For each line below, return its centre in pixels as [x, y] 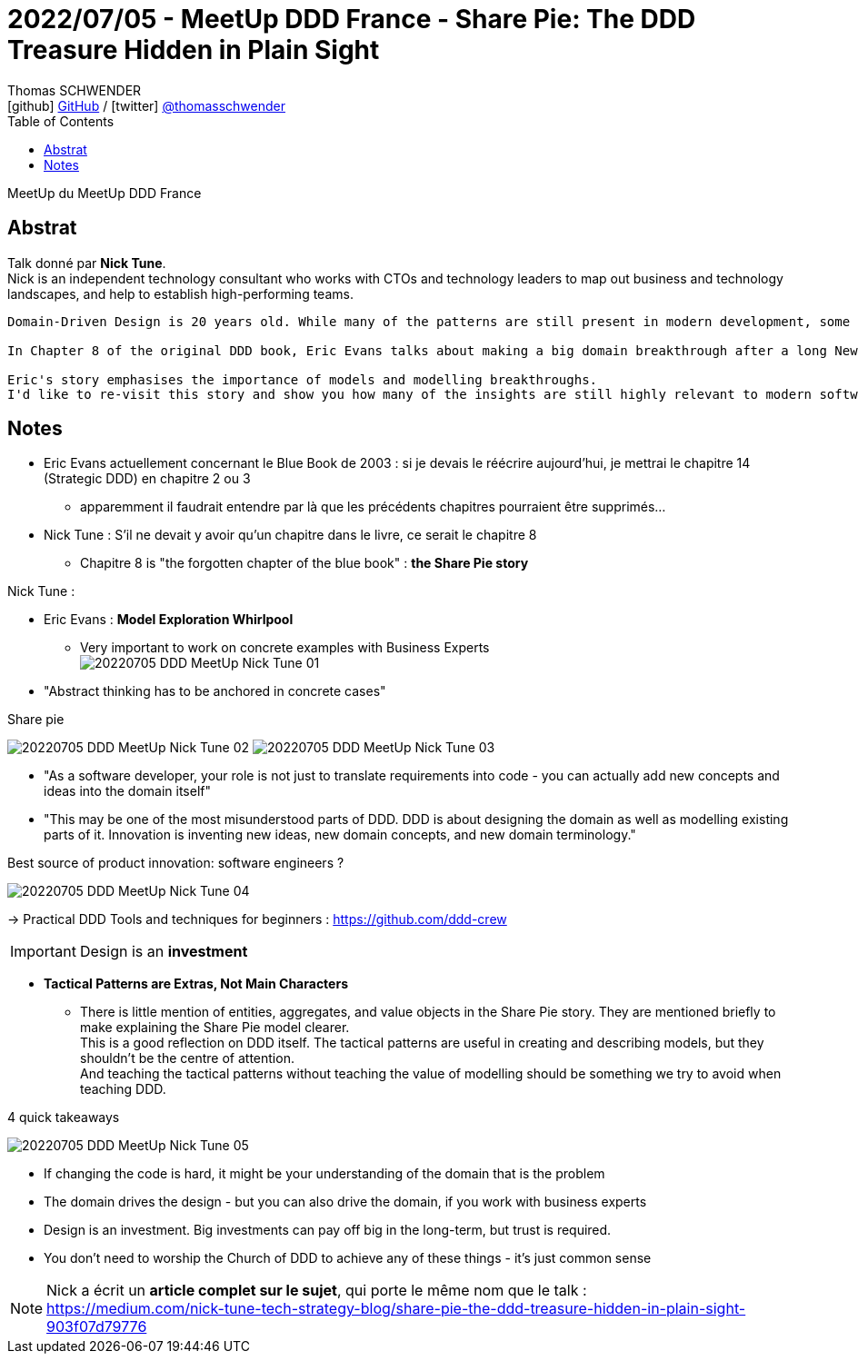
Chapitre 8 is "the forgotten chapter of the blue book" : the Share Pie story [304, 563]
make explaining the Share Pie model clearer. [215, 1028]
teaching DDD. [123, 1089]
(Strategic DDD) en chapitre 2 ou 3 [147, 479]
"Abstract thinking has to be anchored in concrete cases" [215, 691]
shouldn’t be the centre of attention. [187, 1058]
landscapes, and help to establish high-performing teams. [180, 293]
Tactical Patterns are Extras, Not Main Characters [196, 984]
